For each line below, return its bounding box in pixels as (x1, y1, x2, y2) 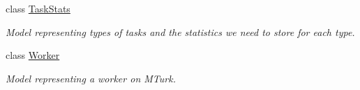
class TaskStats (6, 1, 70, 15)
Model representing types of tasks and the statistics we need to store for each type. (6, 24, 355, 39)
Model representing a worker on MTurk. (6, 71, 176, 85)
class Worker (6, 48, 60, 62)
